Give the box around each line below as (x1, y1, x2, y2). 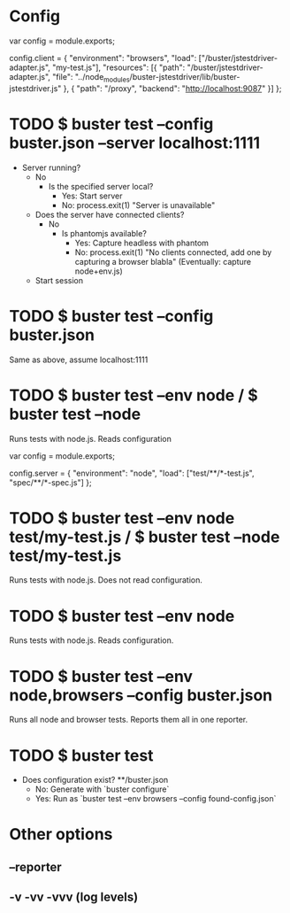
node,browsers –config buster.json (9, 685, 272, 705)
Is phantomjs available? (61, 228, 148, 238)
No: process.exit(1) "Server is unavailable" (61, 199, 216, 210)
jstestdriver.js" (9, 82, 62, 94)
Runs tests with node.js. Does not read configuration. (9, 575, 203, 585)
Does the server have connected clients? (34, 209, 185, 220)
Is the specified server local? (48, 181, 154, 191)
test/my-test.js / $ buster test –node (9, 527, 280, 546)
